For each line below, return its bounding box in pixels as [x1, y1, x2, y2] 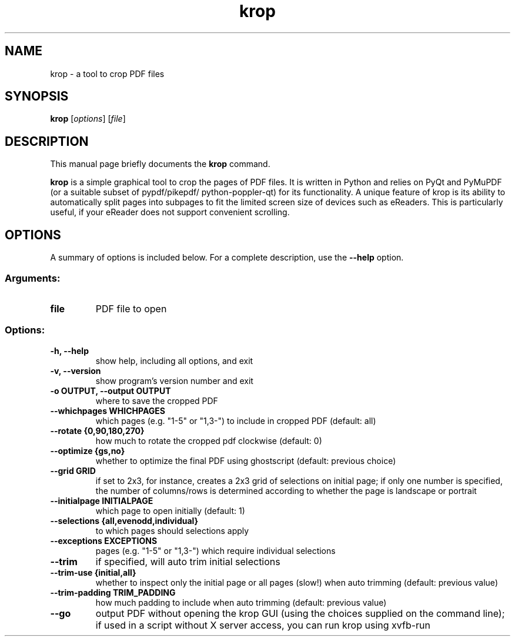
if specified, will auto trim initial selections [95, 555, 280, 567]
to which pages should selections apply [95, 525, 249, 536]
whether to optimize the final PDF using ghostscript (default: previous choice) [95, 455, 396, 466]
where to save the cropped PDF [95, 395, 218, 406]
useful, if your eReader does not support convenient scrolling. [50, 207, 290, 218]
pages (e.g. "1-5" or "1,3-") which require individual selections [95, 545, 336, 556]
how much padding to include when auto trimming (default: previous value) [95, 597, 387, 607]
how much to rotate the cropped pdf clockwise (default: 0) [95, 435, 322, 446]
